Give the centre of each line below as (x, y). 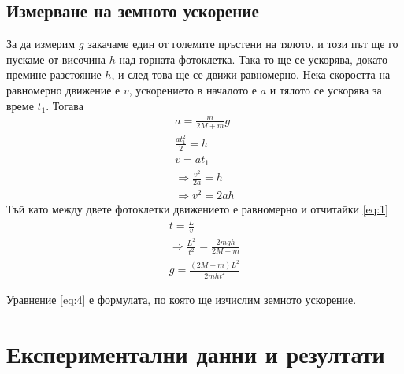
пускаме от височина (56, 59)
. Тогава (65, 105)
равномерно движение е (63, 89)
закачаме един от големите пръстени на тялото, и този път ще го (243, 44)
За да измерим (41, 44)
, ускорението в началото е (193, 89)
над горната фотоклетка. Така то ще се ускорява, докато (253, 59)
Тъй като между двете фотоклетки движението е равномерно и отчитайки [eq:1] (198, 209)
